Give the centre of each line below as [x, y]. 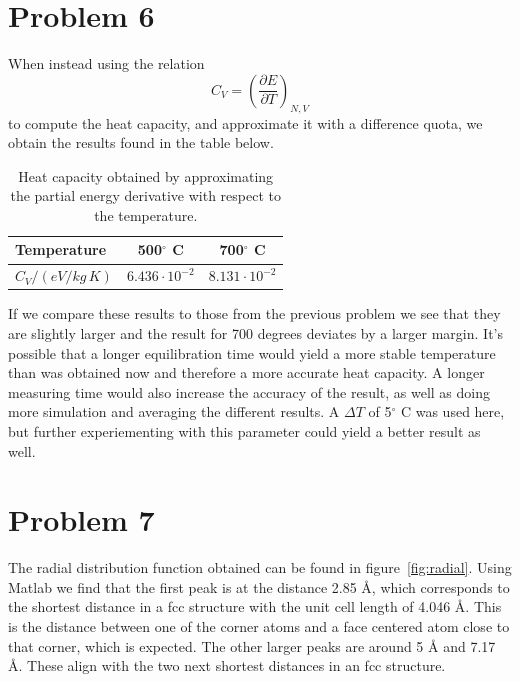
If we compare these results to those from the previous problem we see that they [254, 313]
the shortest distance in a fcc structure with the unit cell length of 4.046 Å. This [255, 606]
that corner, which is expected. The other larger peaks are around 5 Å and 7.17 [252, 645]
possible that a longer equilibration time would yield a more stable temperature [252, 352]
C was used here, [452, 411]
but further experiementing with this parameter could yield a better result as [244, 430]
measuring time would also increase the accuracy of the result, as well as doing [249, 391]
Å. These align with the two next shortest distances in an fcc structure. [227, 665]
